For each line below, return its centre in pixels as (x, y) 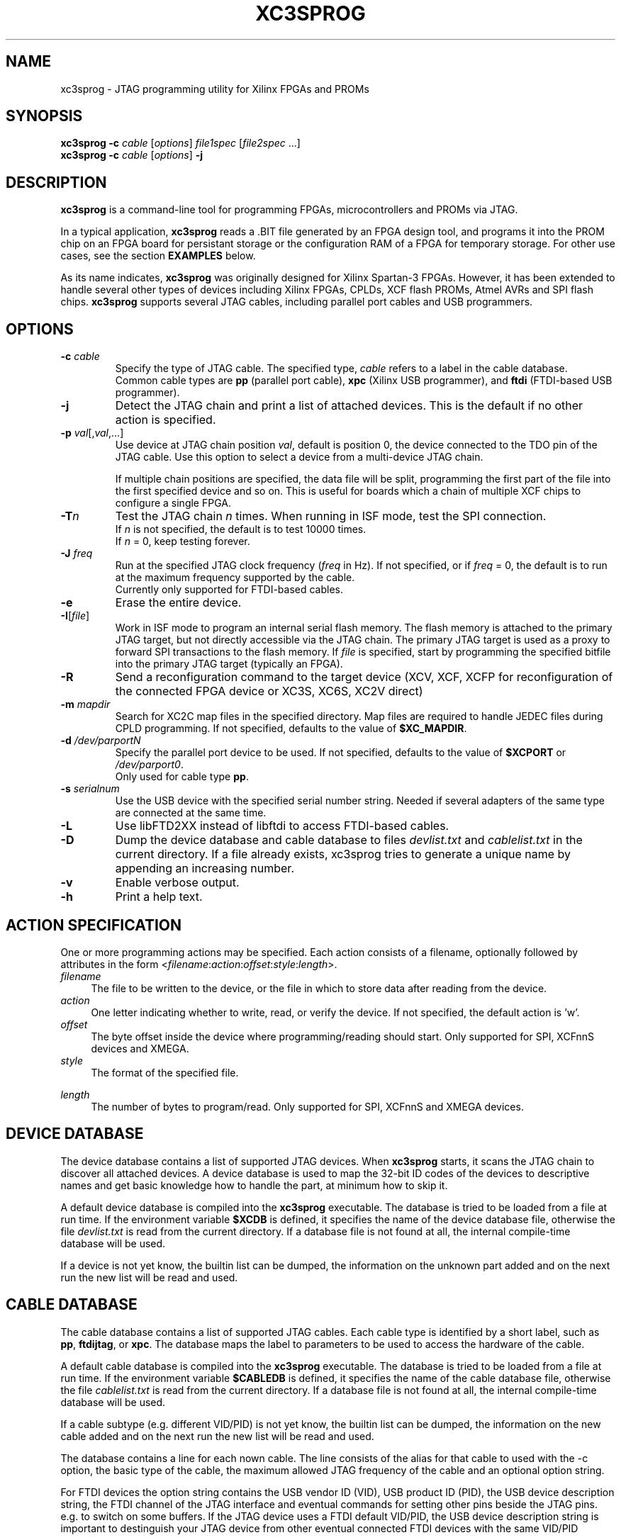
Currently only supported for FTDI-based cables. (229, 590)
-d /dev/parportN (101, 741)
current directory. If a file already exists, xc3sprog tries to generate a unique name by (343, 854)
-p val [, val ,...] (92, 433)
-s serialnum (90, 789)
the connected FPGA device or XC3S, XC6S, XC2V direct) (269, 691)
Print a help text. (159, 897)
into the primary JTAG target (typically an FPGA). (229, 664)
